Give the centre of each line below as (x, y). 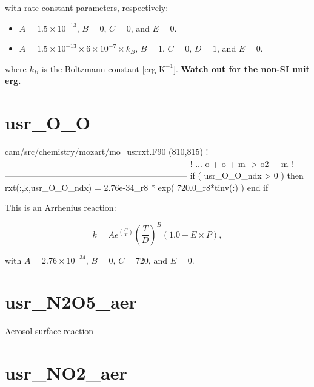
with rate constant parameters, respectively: (87, 7)
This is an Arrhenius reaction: (61, 207)
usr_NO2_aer (66, 373)
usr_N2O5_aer (71, 302)
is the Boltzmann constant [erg (99, 68)
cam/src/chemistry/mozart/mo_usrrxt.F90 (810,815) (104, 152)
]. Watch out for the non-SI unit (242, 68)
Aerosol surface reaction (49, 331)
